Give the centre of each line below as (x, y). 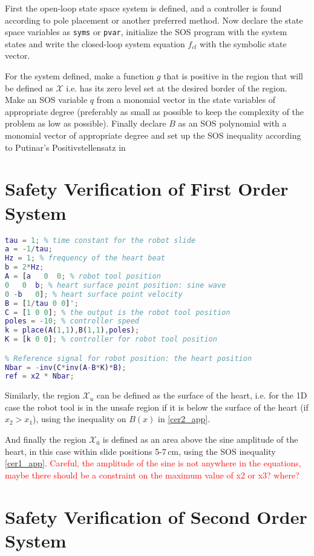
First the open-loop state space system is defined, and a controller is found (143, 8)
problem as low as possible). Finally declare (86, 123)
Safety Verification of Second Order (156, 516)
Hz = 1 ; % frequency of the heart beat (85, 258)
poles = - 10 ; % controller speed (72, 321)
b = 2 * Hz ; (25, 267)
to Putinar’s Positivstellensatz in (65, 147)
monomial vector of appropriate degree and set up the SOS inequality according (153, 135)
